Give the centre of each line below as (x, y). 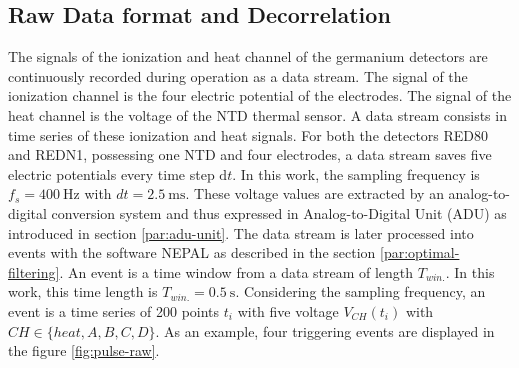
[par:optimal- (420, 252)
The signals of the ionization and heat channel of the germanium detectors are (248, 56)
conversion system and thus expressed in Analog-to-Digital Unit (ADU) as (279, 212)
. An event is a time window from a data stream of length (236, 271)
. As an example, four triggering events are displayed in (325, 330)
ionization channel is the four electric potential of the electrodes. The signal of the (260, 95)
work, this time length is (83, 291)
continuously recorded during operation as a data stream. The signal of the (238, 75)
